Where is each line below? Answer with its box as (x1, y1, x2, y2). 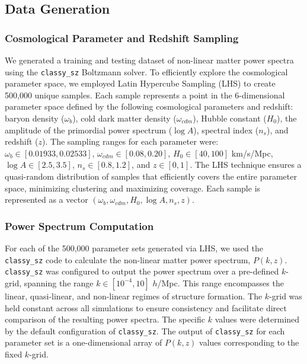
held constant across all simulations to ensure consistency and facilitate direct (5, 301, 287, 314)
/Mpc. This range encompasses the (157, 276, 284, 289)
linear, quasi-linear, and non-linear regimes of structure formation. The (5, 289, 263, 302)
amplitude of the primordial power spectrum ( (5, 123, 172, 136)
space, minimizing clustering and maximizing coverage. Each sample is (5, 181, 261, 194)
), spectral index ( (193, 123, 259, 136)
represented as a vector (5, 193, 88, 206)
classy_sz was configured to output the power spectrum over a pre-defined (5, 265, 279, 277)
